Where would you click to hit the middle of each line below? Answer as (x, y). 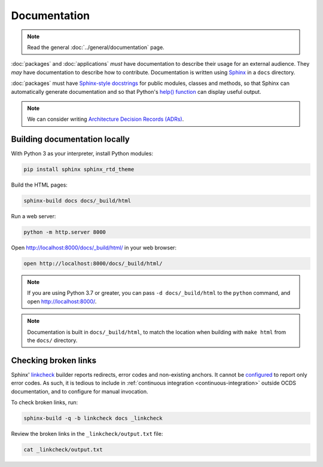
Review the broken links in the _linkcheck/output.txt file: (87, 434)
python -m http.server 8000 (65, 232)
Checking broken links (54, 360)
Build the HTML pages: (39, 185)
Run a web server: (33, 216)
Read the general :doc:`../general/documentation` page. (96, 47)
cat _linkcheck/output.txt (63, 450)
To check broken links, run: (45, 402)
